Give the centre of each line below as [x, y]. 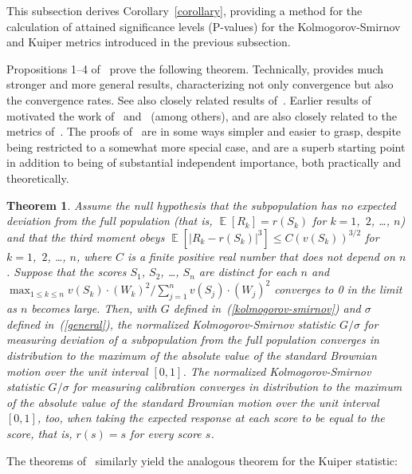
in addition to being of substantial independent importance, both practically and [204, 162]
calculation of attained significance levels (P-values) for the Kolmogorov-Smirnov [204, 26]
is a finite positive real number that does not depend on [261, 256]
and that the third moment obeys [86, 237]
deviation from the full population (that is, [110, 221]
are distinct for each [248, 272]
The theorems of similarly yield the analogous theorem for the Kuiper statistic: [202, 460]
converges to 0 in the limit [338, 289]
